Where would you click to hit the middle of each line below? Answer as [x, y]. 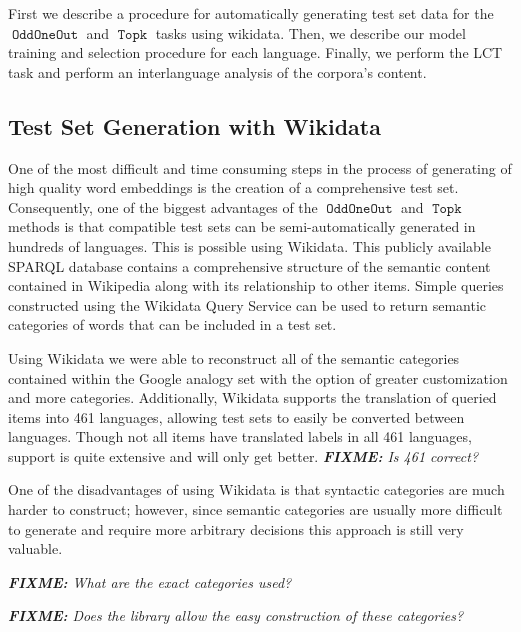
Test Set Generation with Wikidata [194, 125]
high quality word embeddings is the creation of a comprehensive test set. [233, 187]
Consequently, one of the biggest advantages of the [163, 206]
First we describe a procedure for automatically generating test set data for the [251, 13]
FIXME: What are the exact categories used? [150, 581]
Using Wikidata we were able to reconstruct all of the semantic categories [234, 357]
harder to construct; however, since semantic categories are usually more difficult [255, 509]
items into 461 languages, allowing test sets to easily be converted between [236, 416]
